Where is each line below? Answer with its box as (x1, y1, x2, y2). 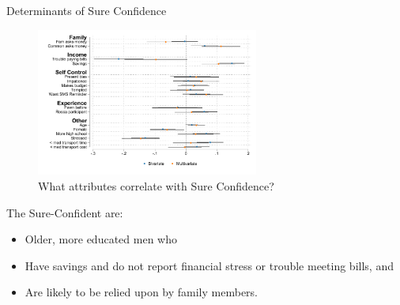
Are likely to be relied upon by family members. (25, 284, 258, 300)
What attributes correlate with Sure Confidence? (38, 177, 274, 194)
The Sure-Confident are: (6, 204, 123, 220)
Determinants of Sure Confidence (6, 2, 167, 18)
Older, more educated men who (25, 231, 177, 247)
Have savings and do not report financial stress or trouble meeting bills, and (25, 257, 394, 273)
